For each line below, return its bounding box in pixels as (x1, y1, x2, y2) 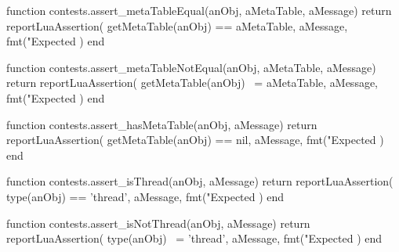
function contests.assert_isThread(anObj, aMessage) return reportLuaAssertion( (6, 173, 394, 189)
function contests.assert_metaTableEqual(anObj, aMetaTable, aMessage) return (6, 2, 392, 18)
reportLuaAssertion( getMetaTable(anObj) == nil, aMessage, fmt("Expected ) (6, 131, 384, 148)
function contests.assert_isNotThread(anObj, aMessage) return (6, 214, 310, 231)
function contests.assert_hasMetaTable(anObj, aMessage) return (6, 116, 317, 132)
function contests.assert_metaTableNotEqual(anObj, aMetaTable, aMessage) (6, 59, 376, 75)
